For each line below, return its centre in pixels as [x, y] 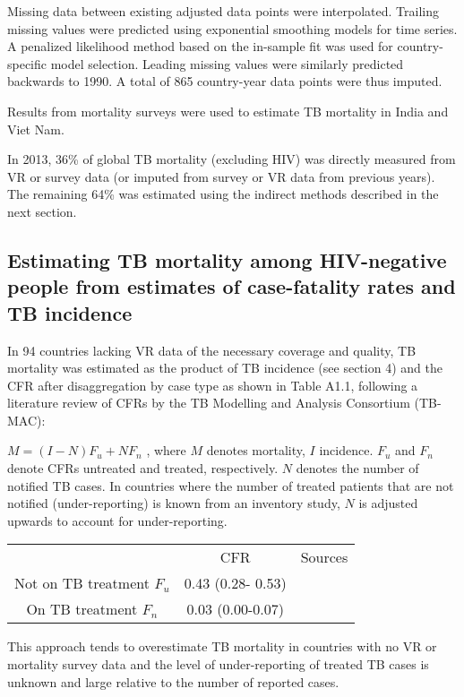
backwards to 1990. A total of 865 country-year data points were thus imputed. [225, 81]
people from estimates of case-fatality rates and [232, 286]
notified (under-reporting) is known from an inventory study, [174, 503]
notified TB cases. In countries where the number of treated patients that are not [231, 485]
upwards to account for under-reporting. [117, 520]
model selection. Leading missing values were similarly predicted [227, 63]
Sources [324, 557]
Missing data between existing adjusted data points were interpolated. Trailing [223, 11]
